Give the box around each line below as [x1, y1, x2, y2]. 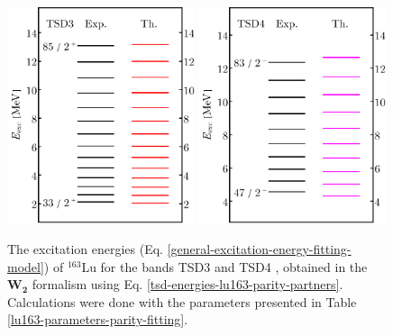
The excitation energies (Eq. [7, 240, 163, 258]
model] [7, 257, 44, 276]
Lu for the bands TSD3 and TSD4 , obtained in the [81, 257, 368, 276]
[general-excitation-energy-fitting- [167, 240, 352, 258]
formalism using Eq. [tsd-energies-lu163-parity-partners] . [32, 275, 343, 294]
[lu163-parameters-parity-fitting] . [7, 310, 188, 329]
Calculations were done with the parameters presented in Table [7, 292, 357, 311]
